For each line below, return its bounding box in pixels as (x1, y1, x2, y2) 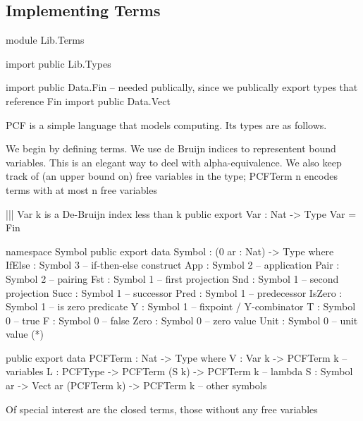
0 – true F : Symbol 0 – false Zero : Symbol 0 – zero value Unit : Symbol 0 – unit (6, 312, 358, 327)
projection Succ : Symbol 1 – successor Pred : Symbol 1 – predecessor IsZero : (6, 285, 343, 300)
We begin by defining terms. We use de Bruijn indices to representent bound (6, 141, 336, 156)
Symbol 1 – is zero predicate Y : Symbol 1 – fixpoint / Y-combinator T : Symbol (6, 299, 356, 314)
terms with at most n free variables (6, 182, 157, 197)
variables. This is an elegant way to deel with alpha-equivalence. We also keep (6, 154, 342, 169)
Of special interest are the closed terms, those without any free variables (6, 401, 318, 416)
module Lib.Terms (6, 32, 85, 47)
